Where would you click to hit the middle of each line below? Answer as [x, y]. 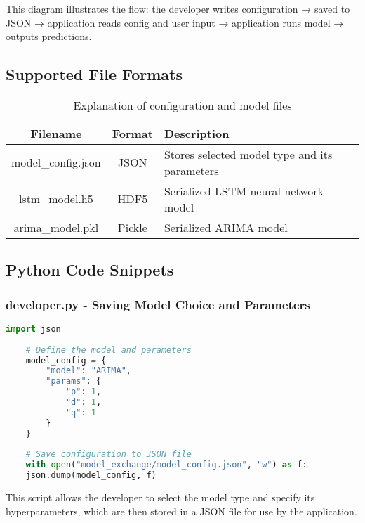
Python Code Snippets [90, 270]
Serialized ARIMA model [226, 227]
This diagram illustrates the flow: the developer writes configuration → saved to [178, 8]
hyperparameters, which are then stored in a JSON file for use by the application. [181, 511]
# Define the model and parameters [108, 350]
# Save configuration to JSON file [108, 454]
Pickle [132, 227]
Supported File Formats [94, 74]
